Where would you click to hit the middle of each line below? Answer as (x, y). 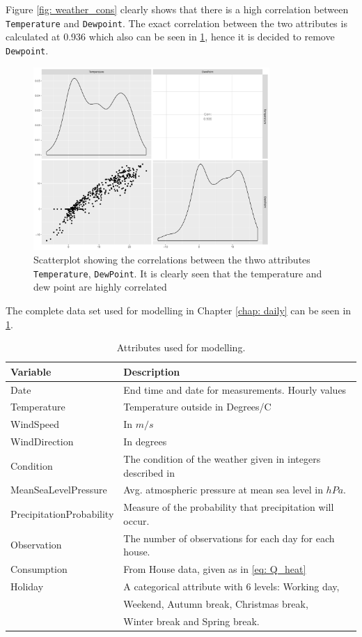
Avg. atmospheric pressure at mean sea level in (223, 490)
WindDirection (42, 442)
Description (152, 371)
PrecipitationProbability (62, 514)
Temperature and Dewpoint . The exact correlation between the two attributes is (176, 23)
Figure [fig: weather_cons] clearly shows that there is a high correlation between (177, 9)
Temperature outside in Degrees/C (197, 407)
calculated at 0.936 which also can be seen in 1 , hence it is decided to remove (170, 37)
